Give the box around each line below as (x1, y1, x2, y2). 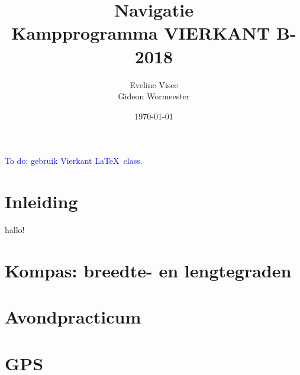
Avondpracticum (5, 305, 141, 329)
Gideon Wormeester (118, 90, 190, 102)
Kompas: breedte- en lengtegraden (5, 258, 292, 282)
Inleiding (5, 189, 78, 214)
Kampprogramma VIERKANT (11, 21, 270, 45)
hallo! (5, 224, 25, 235)
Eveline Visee (130, 78, 178, 90)
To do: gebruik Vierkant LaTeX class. (5, 154, 143, 167)
